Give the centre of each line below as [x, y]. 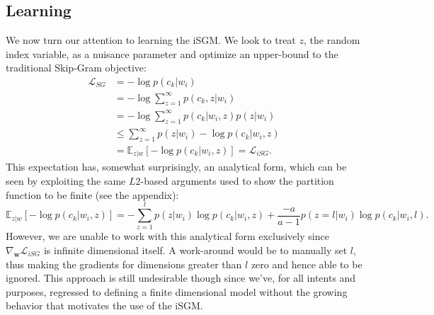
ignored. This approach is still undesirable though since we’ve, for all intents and [181, 278]
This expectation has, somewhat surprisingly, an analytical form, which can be [176, 167]
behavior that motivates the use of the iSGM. [104, 305]
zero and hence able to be [307, 264]
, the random [332, 40]
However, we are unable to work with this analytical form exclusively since [167, 236]
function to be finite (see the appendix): [92, 194]
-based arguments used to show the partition [237, 181]
